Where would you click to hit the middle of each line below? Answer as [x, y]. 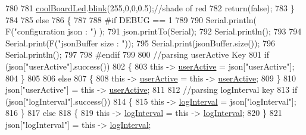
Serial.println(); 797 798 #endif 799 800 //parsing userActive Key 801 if [137, 54]
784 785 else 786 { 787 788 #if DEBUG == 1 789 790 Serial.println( [131, 19]
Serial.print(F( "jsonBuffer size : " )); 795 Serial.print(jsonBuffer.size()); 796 [140, 43]
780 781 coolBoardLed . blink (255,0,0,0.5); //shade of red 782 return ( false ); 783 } [150, 8]
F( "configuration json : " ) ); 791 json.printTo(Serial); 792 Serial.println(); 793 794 [154, 31]
